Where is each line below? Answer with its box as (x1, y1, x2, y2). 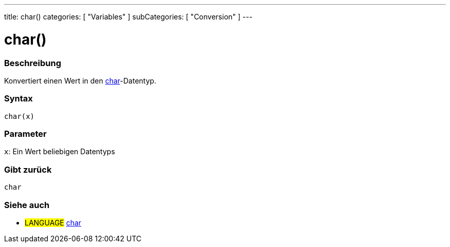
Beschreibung (4, 57, 62, 68)
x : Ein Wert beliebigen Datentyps (4, 147, 115, 156)
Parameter (4, 129, 47, 139)
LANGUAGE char (25, 218, 82, 227)
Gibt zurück (4, 164, 52, 175)
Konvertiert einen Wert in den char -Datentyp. (4, 76, 157, 85)
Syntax (4, 93, 33, 104)
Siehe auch (4, 199, 50, 210)
